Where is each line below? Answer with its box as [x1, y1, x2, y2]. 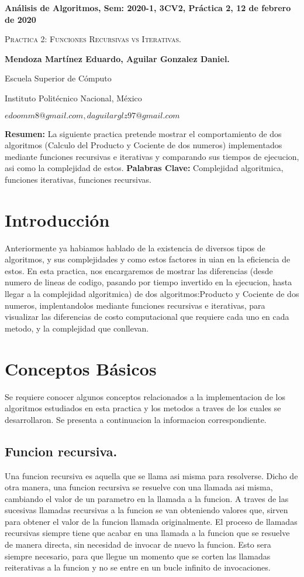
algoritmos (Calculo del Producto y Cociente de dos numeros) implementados [5, 139, 282, 151]
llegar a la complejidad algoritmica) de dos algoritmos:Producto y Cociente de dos [5, 288, 299, 300]
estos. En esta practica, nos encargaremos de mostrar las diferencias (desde [5, 264, 273, 276]
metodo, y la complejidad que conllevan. [5, 322, 149, 334]
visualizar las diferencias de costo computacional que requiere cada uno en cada [5, 310, 289, 323]
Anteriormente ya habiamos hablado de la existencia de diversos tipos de [5, 241, 265, 254]
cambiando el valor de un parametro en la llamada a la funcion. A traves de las [5, 492, 289, 504]
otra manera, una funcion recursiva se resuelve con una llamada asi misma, [5, 481, 273, 493]
